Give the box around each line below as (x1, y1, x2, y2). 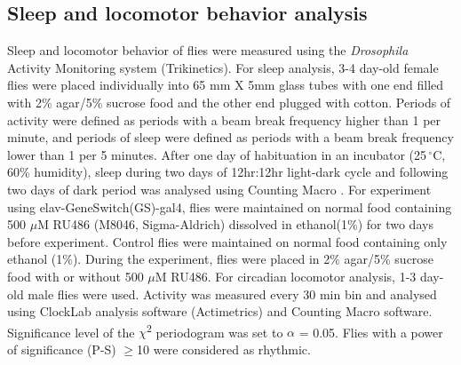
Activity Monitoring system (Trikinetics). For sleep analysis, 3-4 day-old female (7, 58, 439, 76)
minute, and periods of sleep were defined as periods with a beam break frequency (7, 128, 454, 147)
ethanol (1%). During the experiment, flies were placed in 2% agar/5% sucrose (7, 250, 434, 268)
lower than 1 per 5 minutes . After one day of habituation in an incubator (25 (7, 145, 427, 163)
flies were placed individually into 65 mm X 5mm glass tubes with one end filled (7, 75, 444, 94)
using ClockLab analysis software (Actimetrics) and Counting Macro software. (7, 302, 433, 321)
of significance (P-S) (7, 339, 116, 358)
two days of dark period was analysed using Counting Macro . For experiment (7, 179, 432, 198)
